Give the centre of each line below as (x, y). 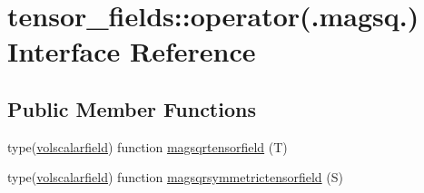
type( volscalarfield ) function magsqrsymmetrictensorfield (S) (175, 177)
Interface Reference (132, 51)
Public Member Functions (132, 108)
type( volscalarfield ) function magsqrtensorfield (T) (148, 146)
